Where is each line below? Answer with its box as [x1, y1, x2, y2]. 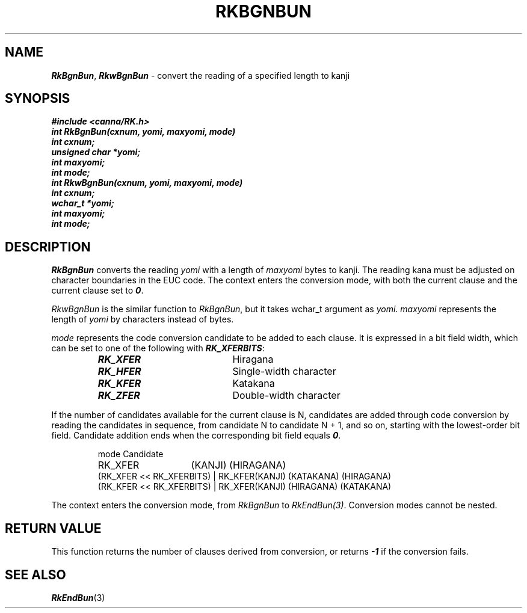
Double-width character [232, 389, 341, 402]
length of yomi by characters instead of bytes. [51, 314, 234, 325]
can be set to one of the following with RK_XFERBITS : [51, 343, 265, 354]
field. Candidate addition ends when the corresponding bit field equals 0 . [51, 430, 341, 441]
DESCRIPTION [5, 239, 91, 254]
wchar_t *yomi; [51, 198, 114, 209]
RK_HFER [97, 365, 141, 378]
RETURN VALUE [5, 520, 102, 536]
